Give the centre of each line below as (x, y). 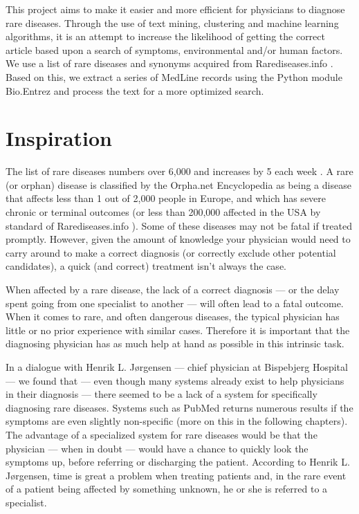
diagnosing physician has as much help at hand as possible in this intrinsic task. (175, 343)
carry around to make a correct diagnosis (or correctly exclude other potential (171, 252)
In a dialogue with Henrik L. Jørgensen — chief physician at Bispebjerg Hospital (177, 367)
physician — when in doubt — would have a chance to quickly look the (157, 448)
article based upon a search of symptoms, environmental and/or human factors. (174, 49)
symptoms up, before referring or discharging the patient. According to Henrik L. (178, 462)
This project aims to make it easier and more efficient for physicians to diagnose (175, 9)
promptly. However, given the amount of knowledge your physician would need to (178, 239)
